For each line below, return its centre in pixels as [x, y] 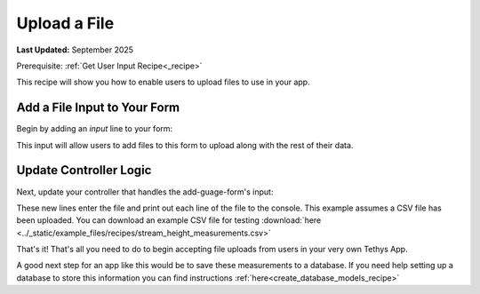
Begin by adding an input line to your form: [95, 129]
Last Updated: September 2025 [75, 50]
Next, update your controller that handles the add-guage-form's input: [145, 192]
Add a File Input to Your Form [98, 108]
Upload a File [65, 23]
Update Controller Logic [84, 170]
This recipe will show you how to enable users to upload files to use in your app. [163, 82]
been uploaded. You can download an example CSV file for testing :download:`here [169, 220]
